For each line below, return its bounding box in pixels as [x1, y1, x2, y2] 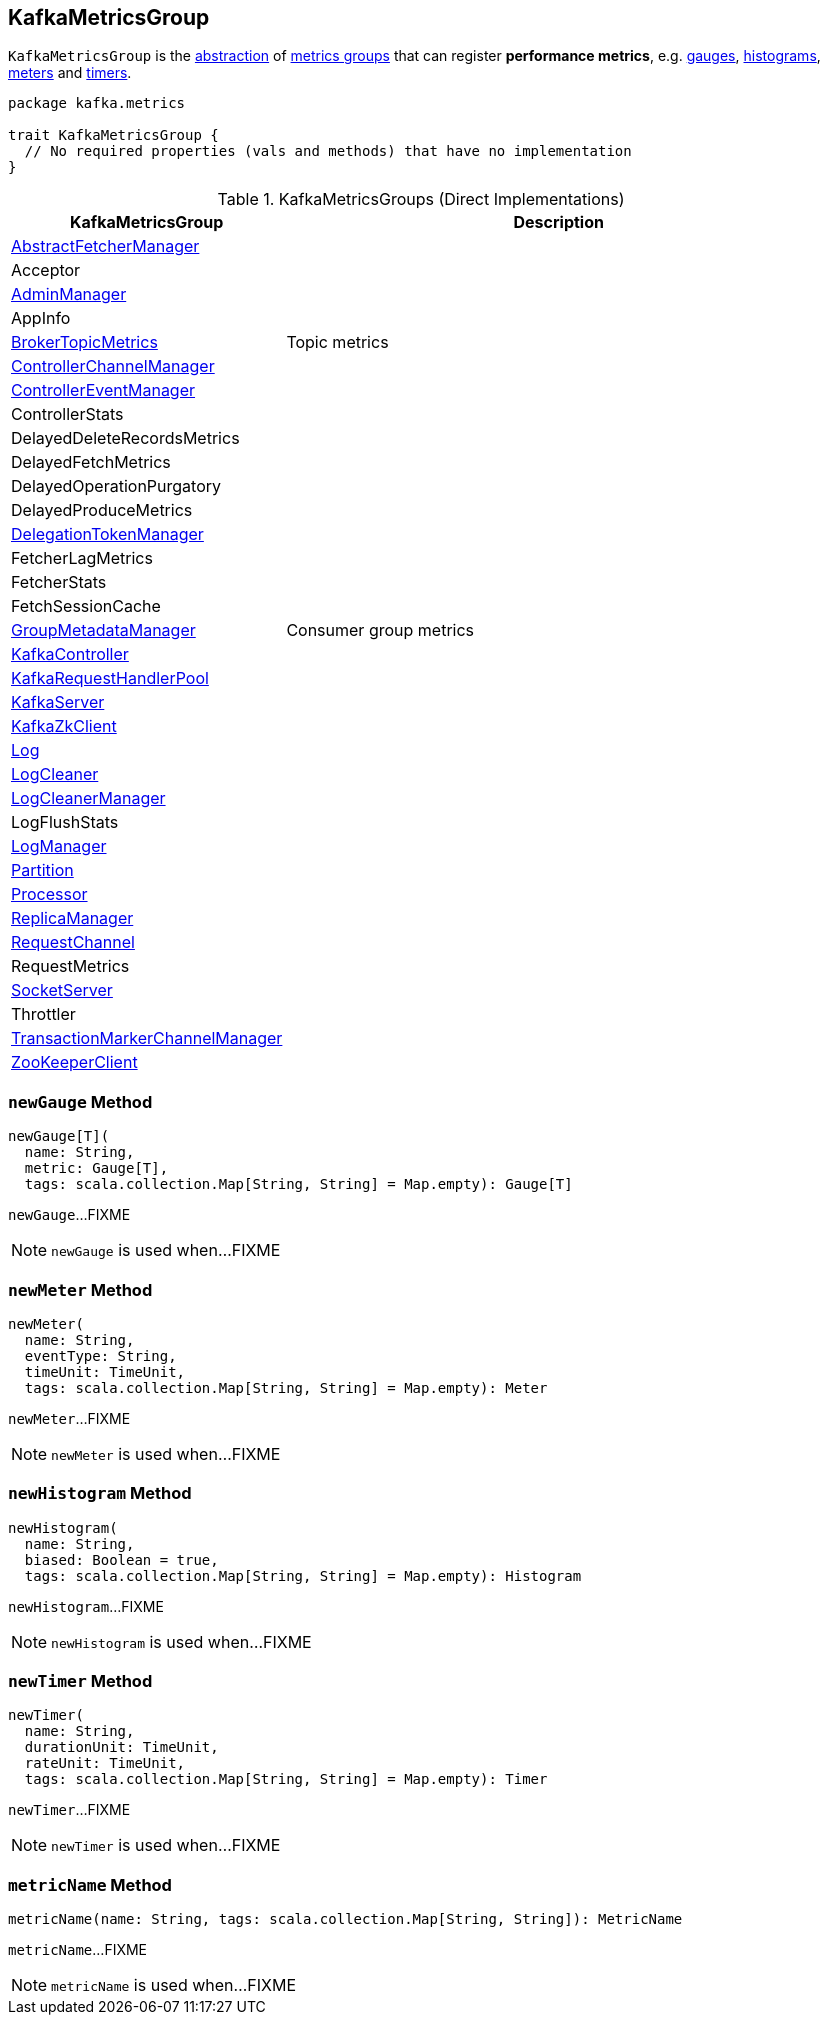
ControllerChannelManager [11, 356, 215, 377]
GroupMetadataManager [11, 620, 196, 641]
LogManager [11, 836, 107, 857]
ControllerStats [11, 404, 124, 425]
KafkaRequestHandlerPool [11, 668, 209, 689]
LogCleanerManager [11, 788, 166, 809]
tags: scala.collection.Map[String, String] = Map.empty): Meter [24, 1379, 548, 1396]
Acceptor [11, 260, 81, 281]
